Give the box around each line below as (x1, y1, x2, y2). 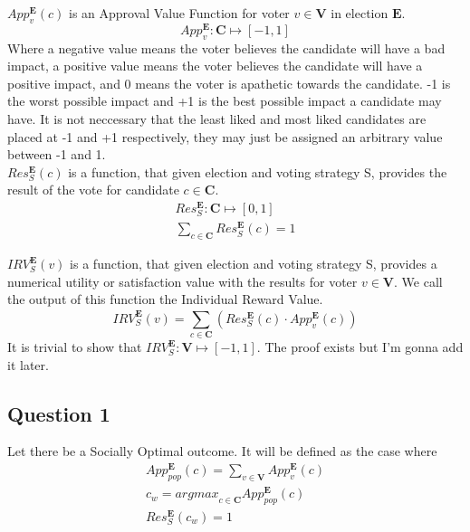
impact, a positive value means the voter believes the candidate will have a (7, 56, 423, 75)
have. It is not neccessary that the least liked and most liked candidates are (7, 109, 427, 128)
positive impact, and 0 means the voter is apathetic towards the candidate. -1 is (7, 73, 451, 92)
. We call (394, 271, 443, 290)
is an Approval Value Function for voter (68, 4, 290, 22)
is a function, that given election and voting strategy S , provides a (70, 254, 437, 273)
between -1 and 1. (7, 145, 106, 164)
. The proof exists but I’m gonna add (256, 337, 464, 356)
